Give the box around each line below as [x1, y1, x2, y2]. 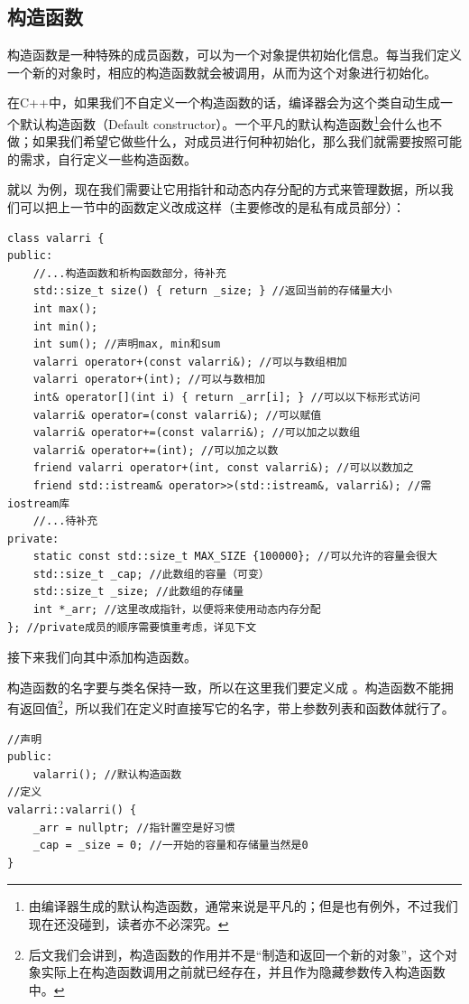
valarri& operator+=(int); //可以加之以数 [32, 443, 279, 457]
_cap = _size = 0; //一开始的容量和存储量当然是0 [32, 839, 308, 852]
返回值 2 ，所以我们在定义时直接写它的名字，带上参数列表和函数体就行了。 [19, 696, 455, 718]
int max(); [32, 302, 98, 315]
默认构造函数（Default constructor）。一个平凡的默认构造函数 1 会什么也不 [19, 111, 443, 133]
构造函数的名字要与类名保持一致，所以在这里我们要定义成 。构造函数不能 [7, 677, 441, 696]
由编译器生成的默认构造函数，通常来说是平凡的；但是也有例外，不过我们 [28, 897, 458, 916]
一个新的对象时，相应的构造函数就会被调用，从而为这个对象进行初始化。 [7, 62, 437, 81]
